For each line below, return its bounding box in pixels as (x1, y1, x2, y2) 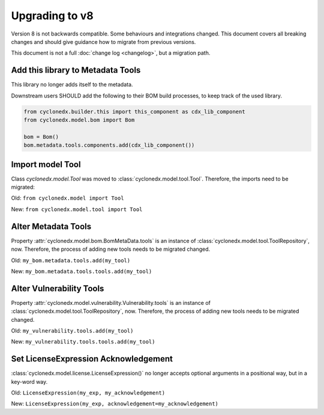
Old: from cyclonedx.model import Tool (11, 194, 124, 201)
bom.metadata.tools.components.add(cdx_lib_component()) (23, 142, 195, 149)
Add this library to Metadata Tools (11, 65, 141, 75)
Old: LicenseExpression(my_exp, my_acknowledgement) (11, 389, 165, 396)
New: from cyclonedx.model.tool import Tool (11, 205, 143, 213)
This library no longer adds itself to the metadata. (11, 81, 133, 88)
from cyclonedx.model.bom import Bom (23, 117, 135, 123)
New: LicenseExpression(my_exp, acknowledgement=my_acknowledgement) (11, 400, 219, 407)
